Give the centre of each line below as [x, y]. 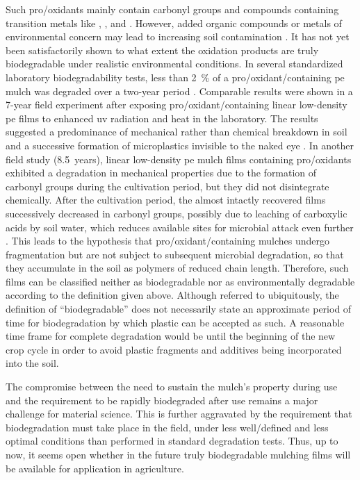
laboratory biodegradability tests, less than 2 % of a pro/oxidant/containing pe [175, 77]
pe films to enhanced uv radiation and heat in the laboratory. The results [162, 118]
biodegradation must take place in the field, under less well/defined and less [167, 427]
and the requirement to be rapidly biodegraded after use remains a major [162, 400]
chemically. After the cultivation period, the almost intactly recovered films [166, 200]
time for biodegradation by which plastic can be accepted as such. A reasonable [175, 322]
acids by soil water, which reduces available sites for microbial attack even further [180, 227]
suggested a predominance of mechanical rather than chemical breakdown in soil [177, 132]
